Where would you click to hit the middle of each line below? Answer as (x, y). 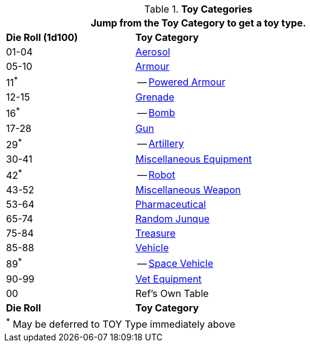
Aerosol (153, 52)
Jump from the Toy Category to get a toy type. (198, 23)
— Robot (156, 174)
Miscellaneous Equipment (194, 159)
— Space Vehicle (175, 263)
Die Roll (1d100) (42, 37)
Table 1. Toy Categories (198, 9)
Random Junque (172, 219)
